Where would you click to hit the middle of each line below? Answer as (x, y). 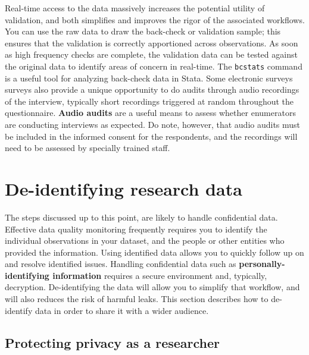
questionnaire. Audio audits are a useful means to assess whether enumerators (150, 113)
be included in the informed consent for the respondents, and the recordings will (151, 136)
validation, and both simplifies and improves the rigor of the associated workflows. (155, 19)
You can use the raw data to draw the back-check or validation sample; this (143, 31)
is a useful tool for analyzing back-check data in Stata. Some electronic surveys (149, 78)
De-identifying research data (124, 188)
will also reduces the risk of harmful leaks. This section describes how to (137, 299)
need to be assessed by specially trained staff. (88, 148)
